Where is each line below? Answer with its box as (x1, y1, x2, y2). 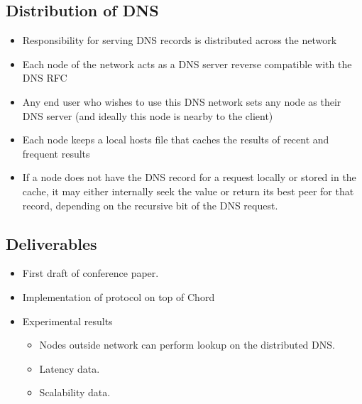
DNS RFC (22, 70, 67, 85)
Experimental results (22, 313, 113, 328)
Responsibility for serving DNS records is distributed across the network (22, 33, 337, 48)
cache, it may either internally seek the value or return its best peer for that (22, 183, 354, 198)
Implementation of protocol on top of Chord (22, 289, 215, 304)
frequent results (22, 146, 90, 160)
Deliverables (6, 232, 97, 254)
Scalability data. (39, 385, 111, 400)
